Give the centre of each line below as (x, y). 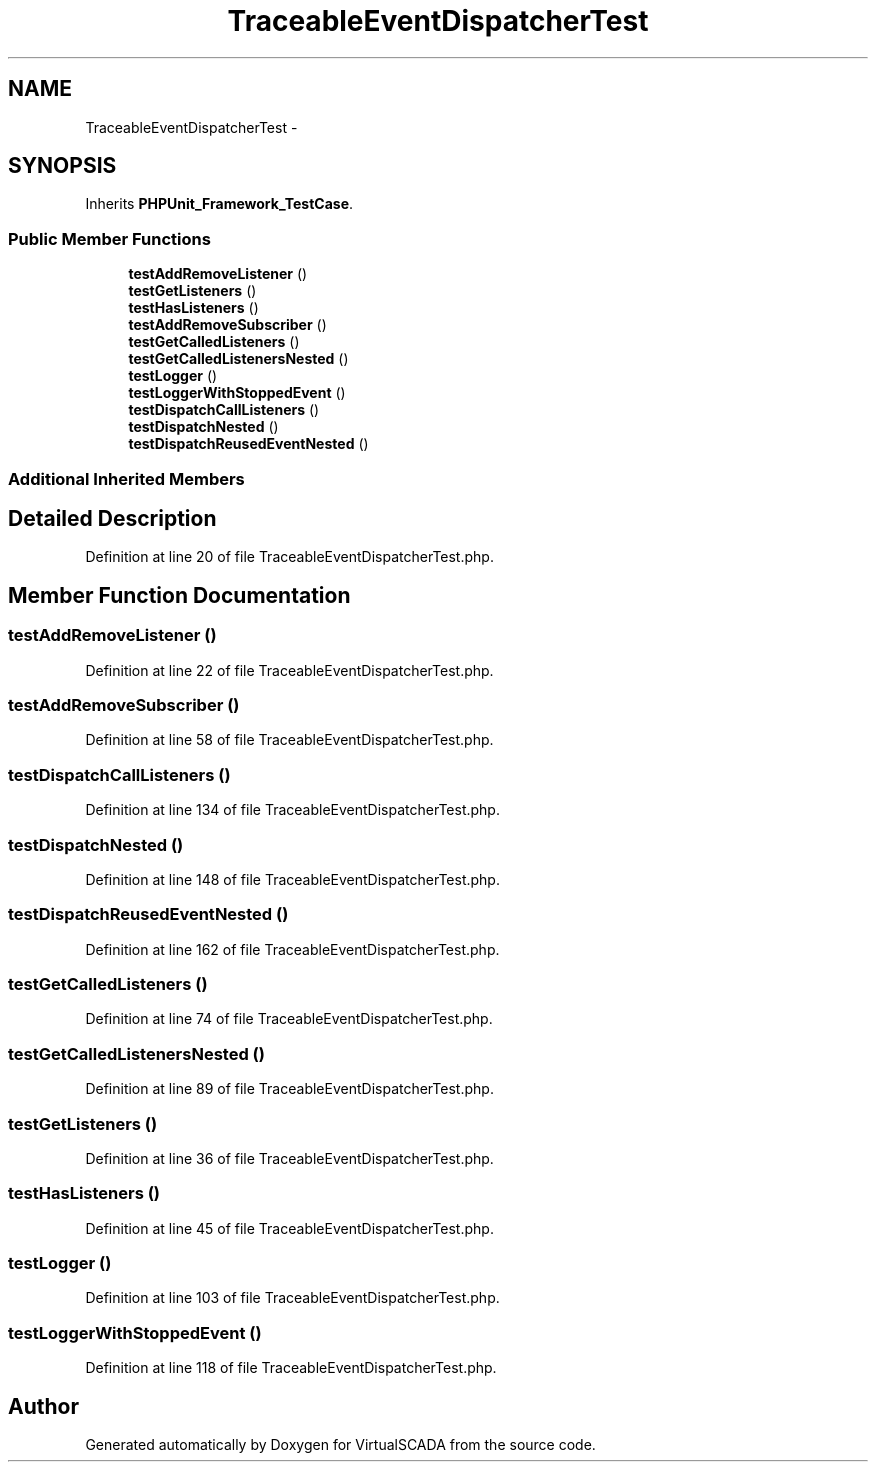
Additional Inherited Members (126, 478)
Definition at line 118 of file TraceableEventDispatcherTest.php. (291, 1368)
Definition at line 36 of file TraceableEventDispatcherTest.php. (289, 1158)
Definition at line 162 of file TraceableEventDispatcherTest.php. (292, 949)
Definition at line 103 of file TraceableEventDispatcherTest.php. (292, 1298)
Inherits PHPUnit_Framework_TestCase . (219, 204)
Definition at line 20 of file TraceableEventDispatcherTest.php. (289, 557)
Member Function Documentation (179, 595)
